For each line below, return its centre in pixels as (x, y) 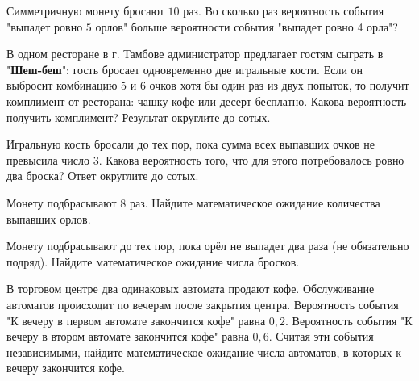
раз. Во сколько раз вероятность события (284, 10)
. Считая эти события (321, 336)
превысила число (48, 159)
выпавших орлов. (49, 218)
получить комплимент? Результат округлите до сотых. (139, 117)
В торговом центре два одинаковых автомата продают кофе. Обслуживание (191, 289)
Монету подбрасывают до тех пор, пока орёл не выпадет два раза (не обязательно (208, 246)
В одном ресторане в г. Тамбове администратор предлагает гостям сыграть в (195, 54)
